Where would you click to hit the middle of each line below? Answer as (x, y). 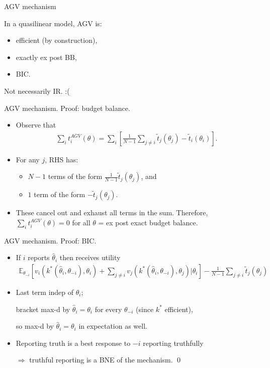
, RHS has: (62, 159)
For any (28, 159)
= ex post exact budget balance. (148, 222)
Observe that (36, 125)
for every (108, 309)
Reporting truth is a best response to (73, 343)
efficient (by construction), (57, 40)
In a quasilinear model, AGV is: (53, 23)
